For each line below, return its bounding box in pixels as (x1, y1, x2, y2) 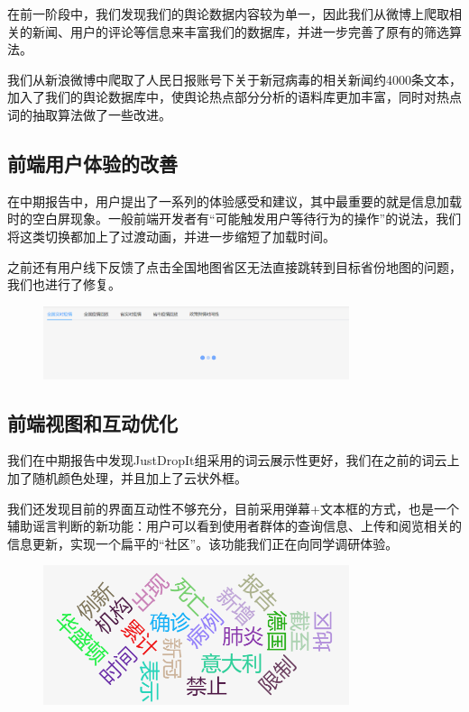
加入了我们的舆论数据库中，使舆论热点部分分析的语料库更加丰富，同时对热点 (7, 87, 462, 106)
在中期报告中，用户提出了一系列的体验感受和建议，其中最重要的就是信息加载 (7, 191, 462, 210)
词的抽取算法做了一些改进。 (7, 105, 171, 123)
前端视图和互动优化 (7, 408, 178, 436)
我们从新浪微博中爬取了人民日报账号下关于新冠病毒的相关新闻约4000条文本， (7, 69, 462, 88)
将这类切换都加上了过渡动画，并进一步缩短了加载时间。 (7, 226, 336, 245)
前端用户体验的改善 (7, 149, 178, 177)
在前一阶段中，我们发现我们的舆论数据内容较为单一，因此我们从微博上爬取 (7, 5, 449, 23)
